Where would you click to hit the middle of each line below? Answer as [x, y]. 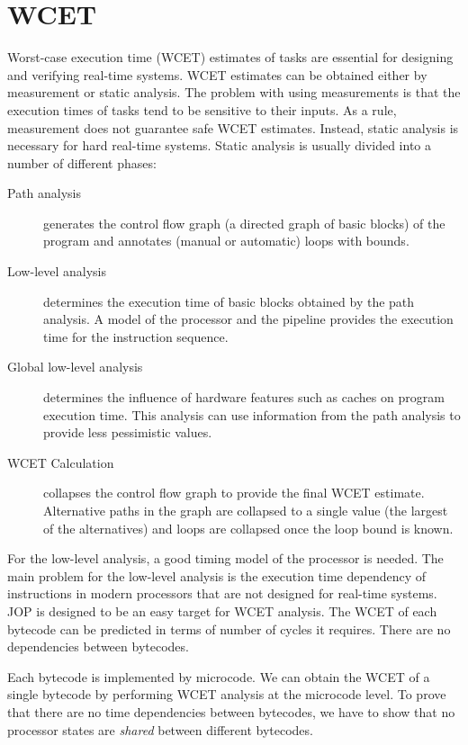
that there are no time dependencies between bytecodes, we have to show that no [231, 711]
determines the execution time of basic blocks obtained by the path [229, 301]
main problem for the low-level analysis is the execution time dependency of [217, 575]
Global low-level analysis [75, 367]
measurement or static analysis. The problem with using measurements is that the [234, 92]
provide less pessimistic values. [128, 432]
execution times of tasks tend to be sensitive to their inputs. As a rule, [202, 109]
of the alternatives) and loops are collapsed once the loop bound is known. [248, 528]
